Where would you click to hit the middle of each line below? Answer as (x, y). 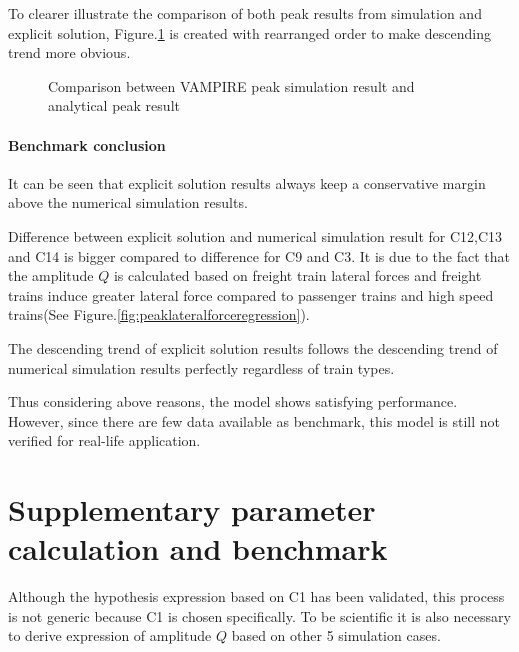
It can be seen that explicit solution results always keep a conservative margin (247, 182)
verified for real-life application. (104, 440)
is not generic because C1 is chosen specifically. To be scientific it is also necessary (259, 615)
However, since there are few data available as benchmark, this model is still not (254, 420)
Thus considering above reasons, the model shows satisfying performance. (233, 401)
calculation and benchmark (198, 548)
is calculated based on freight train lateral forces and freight (297, 275)
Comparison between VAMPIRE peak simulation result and (231, 85)
